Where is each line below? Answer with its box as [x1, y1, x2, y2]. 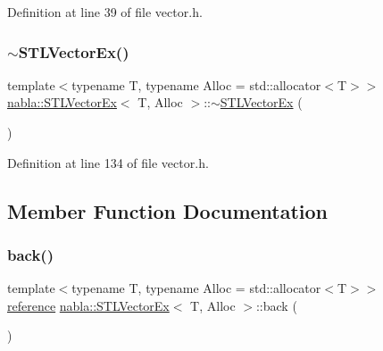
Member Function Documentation [7, 196, 329, 224]
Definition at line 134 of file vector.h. [7, 153, 209, 171]
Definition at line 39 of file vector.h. [7, 3, 203, 21]
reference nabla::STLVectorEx [7, 296, 170, 314]
